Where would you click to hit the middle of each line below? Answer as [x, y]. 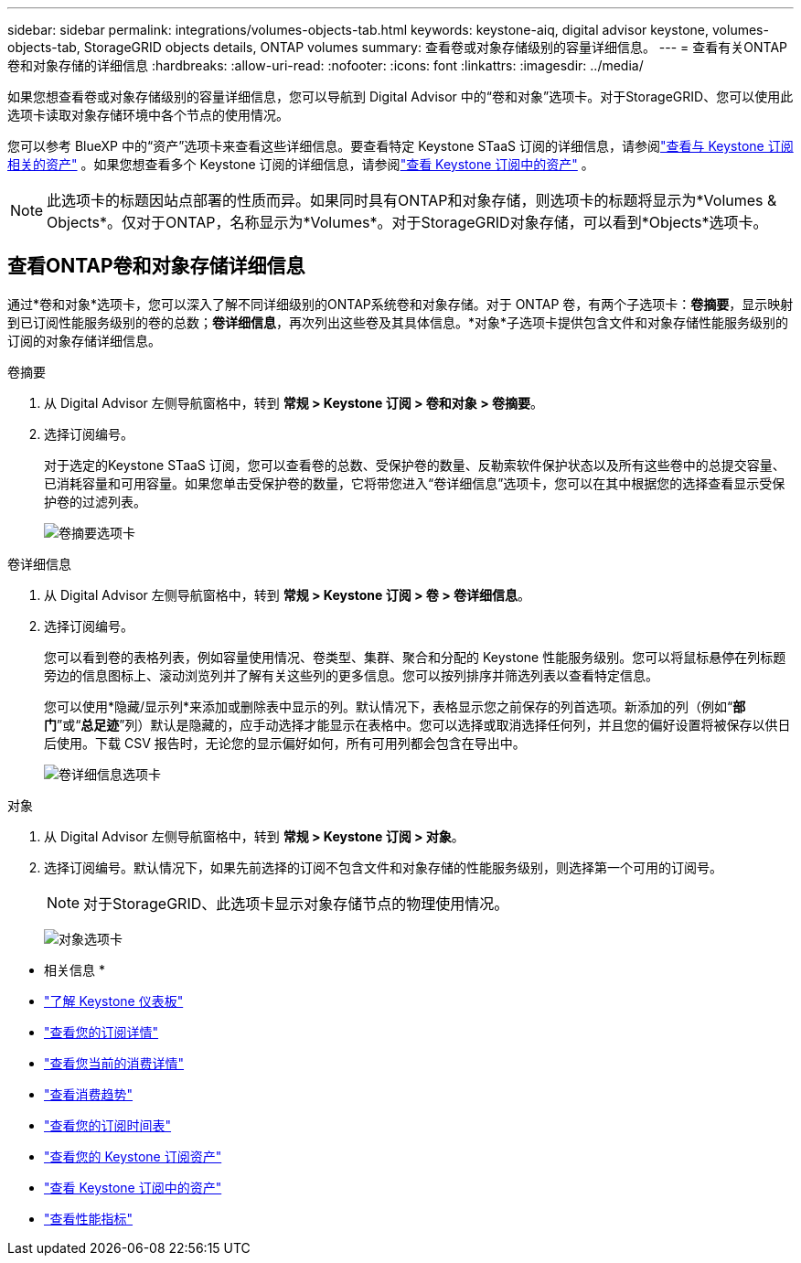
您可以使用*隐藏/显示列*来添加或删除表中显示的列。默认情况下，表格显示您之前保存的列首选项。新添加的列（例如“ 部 [395, 706]
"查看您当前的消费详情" [114, 1063]
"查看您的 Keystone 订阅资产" [133, 1156]
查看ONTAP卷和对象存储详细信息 [156, 266]
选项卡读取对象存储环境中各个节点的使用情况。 [148, 115]
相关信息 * [75, 969]
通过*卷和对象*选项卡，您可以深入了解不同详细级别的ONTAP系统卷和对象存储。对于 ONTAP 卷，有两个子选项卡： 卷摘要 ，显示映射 [400, 304]
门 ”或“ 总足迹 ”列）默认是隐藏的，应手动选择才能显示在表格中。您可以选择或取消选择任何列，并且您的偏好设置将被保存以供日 [417, 724]
